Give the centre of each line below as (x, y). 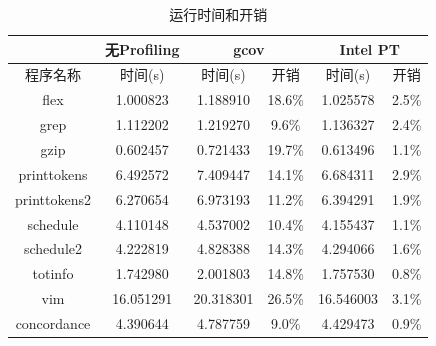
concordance (53, 322)
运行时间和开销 (218, 14)
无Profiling (142, 48)
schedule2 (52, 248)
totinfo (53, 273)
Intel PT (369, 48)
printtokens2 (53, 198)
